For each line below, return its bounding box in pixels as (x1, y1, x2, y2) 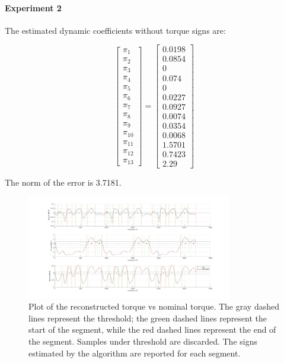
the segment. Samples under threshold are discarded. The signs (28, 335, 257, 347)
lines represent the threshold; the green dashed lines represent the (28, 311, 267, 324)
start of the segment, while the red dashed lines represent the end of (28, 323, 276, 336)
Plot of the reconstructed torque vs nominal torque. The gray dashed (28, 300, 279, 313)
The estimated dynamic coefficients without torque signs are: (5, 24, 226, 36)
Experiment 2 (5, 1, 62, 14)
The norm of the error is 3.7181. (5, 176, 122, 188)
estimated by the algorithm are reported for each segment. (28, 346, 241, 359)
